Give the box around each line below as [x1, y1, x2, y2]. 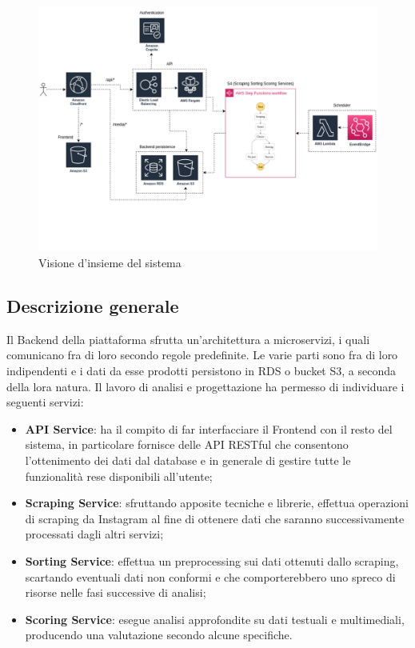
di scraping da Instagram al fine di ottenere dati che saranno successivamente [25, 510, 405, 526]
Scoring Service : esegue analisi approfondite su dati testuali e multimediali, [25, 610, 405, 627]
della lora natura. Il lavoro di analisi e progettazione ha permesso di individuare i [6, 378, 405, 394]
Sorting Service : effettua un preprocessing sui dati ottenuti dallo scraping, [25, 552, 399, 569]
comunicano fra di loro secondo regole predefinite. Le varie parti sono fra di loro [6, 346, 398, 363]
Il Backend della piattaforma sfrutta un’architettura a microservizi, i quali [6, 330, 370, 347]
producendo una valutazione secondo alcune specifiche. [25, 626, 293, 643]
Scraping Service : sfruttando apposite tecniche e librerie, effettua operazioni [25, 494, 409, 511]
